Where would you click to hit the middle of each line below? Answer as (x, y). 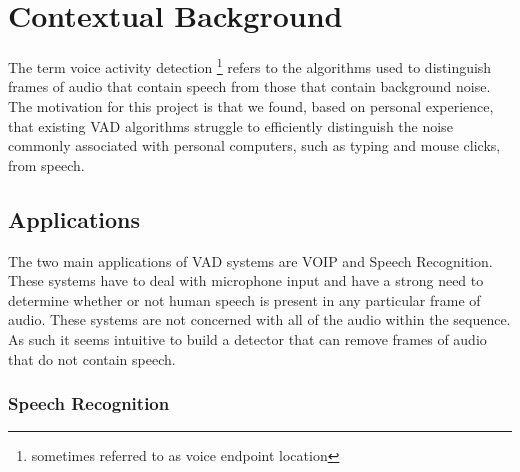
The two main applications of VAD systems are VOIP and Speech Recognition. (250, 260)
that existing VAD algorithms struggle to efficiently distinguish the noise (230, 125)
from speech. (46, 164)
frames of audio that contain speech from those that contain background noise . (249, 86)
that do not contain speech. (92, 358)
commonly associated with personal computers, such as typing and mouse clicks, (254, 145)
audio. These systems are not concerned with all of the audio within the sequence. (259, 319)
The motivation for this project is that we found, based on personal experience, (251, 105)
